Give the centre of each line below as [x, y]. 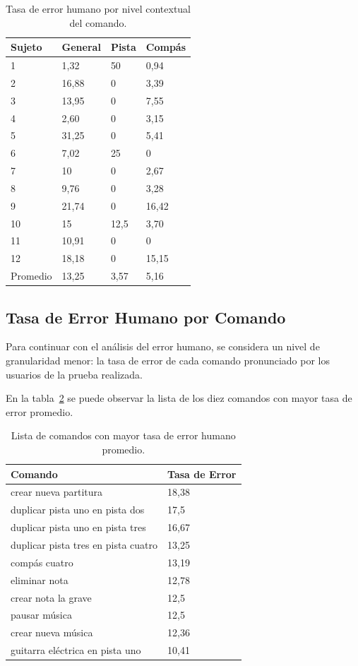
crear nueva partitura [57, 492]
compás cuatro [42, 562]
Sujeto [26, 47]
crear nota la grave [51, 597]
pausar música [41, 615]
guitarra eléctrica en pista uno [76, 650]
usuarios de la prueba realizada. [74, 374]
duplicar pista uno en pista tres [78, 527]
